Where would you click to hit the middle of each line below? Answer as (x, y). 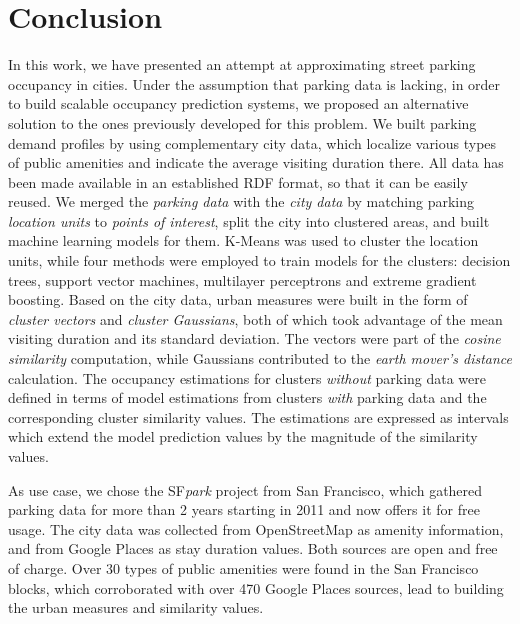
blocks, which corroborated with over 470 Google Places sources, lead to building (256, 587)
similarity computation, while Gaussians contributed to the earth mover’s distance (260, 358)
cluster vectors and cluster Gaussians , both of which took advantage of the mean (255, 318)
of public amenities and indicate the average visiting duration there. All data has (256, 162)
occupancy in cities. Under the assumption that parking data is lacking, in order (254, 83)
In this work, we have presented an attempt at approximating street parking (242, 64)
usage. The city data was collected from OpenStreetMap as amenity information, (256, 528)
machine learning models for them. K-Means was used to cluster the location (243, 240)
